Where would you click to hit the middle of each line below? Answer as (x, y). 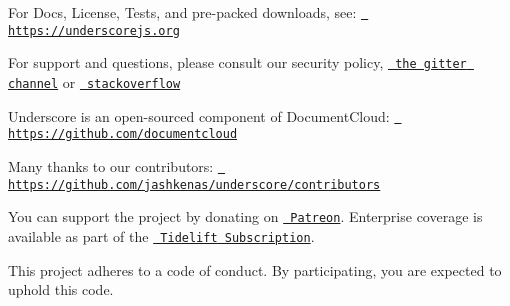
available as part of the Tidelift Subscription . (161, 235)
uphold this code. (61, 289)
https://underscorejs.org (94, 30)
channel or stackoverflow (94, 81)
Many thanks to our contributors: (111, 165)
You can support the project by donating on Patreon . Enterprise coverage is (245, 216)
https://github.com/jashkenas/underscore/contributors (194, 184)
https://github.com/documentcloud (123, 134)
